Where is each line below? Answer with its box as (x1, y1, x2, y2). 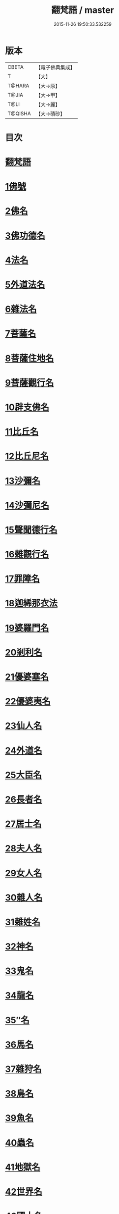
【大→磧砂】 (35, 110, 65, 117)
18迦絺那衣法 (5, 598, 58, 609)
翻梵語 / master (51, 4, 114, 16)
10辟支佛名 (5, 402, 49, 413)
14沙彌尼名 (5, 500, 50, 511)
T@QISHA (7, 110, 31, 117)
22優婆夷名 (5, 696, 51, 707)
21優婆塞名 (5, 672, 49, 683)
